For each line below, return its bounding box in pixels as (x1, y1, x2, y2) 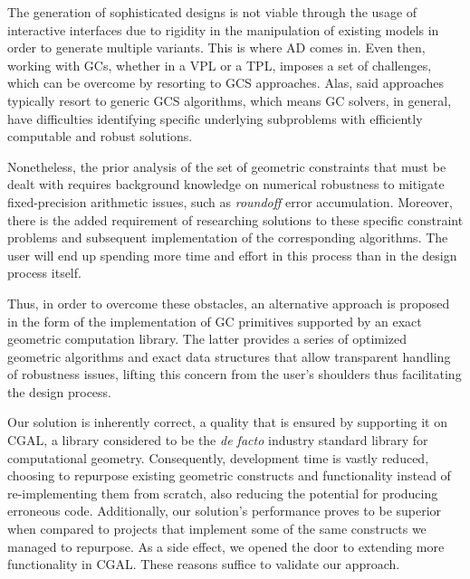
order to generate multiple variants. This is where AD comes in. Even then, (7, 38, 426, 57)
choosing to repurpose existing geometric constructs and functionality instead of (7, 466, 451, 485)
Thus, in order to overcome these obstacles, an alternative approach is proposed (7, 293, 450, 312)
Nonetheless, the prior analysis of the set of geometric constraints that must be (7, 157, 446, 176)
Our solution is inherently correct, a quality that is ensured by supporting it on (7, 413, 448, 432)
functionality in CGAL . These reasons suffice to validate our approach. (7, 555, 400, 574)
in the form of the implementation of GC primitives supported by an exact (7, 311, 422, 330)
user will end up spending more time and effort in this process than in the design (7, 245, 457, 264)
